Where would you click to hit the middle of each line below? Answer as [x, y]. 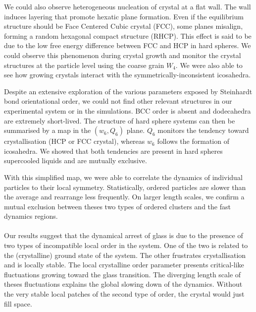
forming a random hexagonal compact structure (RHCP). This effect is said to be [128, 35]
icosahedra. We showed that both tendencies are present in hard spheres [113, 151]
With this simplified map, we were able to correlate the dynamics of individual [123, 177]
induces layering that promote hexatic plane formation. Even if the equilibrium [124, 16]
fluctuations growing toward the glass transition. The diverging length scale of [123, 274]
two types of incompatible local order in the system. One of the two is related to [126, 245]
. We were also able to [209, 65]
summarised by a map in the [48, 130]
